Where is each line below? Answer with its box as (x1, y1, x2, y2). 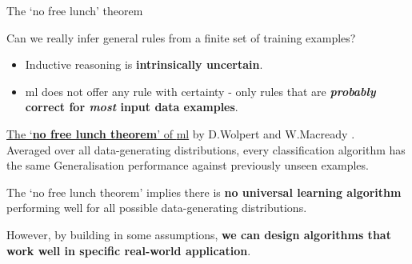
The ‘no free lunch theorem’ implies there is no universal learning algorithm (6, 183, 402, 200)
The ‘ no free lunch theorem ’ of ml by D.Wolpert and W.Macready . (6, 125, 355, 142)
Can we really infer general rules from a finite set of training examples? (6, 29, 356, 46)
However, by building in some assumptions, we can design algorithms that (6, 226, 391, 242)
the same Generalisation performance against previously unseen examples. (6, 157, 369, 174)
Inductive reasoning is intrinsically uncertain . (25, 56, 263, 73)
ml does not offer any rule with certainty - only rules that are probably (25, 82, 376, 99)
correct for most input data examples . (25, 98, 238, 115)
